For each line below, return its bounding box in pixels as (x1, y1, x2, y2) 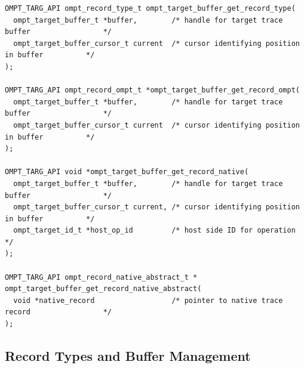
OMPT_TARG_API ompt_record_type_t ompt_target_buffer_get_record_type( (5, 4, 296, 13)
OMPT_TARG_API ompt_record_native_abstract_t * (5, 273, 198, 282)
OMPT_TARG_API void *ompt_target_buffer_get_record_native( (5, 168, 249, 177)
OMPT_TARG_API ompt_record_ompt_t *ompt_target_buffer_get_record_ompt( (5, 86, 300, 95)
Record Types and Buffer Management (5, 347, 251, 365)
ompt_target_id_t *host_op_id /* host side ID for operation (13, 226, 296, 235)
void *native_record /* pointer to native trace (13, 296, 283, 305)
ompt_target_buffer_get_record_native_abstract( (5, 284, 202, 293)
